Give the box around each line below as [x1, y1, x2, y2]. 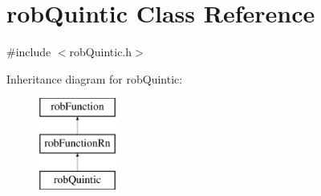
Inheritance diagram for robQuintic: [6, 70, 183, 87]
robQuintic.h [69, 43, 132, 60]
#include [6, 43, 51, 60]
